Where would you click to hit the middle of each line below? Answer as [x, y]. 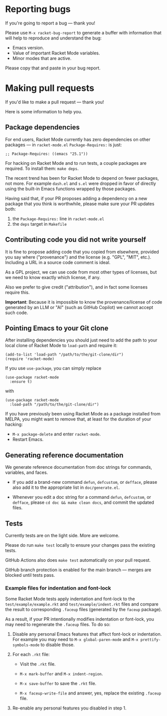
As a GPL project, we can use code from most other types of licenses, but [81, 272]
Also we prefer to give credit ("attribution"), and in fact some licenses [77, 287]
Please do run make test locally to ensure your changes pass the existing [80, 545]
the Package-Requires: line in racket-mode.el [58, 219]
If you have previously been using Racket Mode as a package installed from [83, 414]
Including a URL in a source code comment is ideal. [58, 262]
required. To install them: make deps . [42, 168]
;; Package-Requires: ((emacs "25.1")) [47, 154]
